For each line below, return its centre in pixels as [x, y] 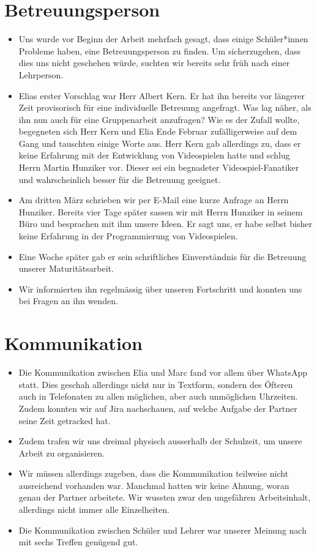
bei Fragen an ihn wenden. [68, 301]
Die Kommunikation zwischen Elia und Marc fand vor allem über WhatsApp [163, 372]
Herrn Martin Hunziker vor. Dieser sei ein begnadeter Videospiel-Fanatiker [159, 167]
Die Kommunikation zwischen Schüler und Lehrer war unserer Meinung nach [162, 530]
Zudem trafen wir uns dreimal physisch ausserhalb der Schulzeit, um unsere [160, 441]
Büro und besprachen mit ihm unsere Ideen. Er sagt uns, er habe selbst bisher [165, 224]
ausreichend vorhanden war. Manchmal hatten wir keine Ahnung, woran [154, 485]
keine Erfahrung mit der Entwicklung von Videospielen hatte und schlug [154, 155]
